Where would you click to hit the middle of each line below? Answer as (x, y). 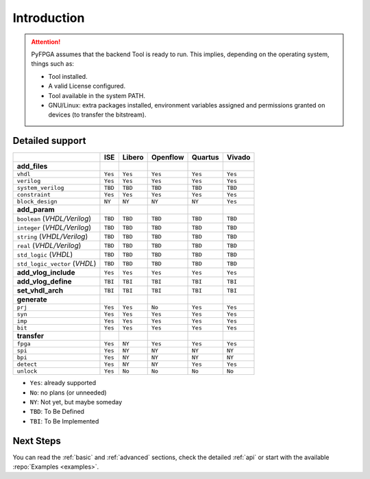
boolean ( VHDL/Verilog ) (54, 219)
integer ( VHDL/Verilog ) (54, 228)
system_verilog (40, 188)
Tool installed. (68, 76)
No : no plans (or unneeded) (68, 392)
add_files (32, 167)
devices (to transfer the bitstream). (97, 115)
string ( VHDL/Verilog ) (52, 236)
